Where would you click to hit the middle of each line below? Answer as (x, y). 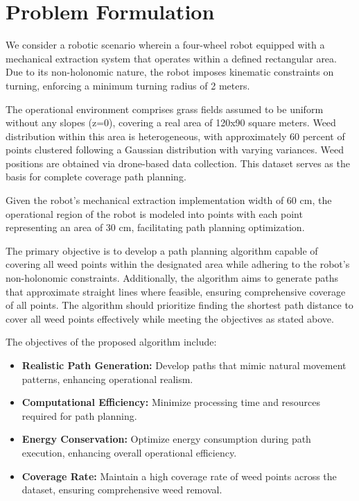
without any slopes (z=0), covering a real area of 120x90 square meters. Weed (171, 122)
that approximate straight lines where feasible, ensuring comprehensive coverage (176, 291)
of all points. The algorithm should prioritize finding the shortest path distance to (179, 305)
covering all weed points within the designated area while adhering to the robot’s (178, 264)
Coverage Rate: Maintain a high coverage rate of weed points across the (179, 476)
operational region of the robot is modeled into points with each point (154, 213)
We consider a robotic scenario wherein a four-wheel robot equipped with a (165, 45)
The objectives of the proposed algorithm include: (111, 342)
